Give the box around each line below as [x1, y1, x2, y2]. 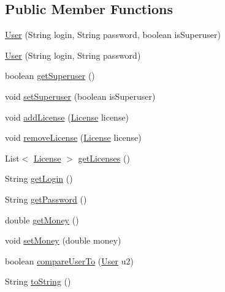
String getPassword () [5, 192, 87, 205]
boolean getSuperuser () [5, 69, 95, 82]
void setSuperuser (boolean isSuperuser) [5, 89, 156, 102]
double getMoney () [5, 213, 79, 226]
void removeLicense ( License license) [5, 131, 142, 144]
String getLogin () [5, 172, 73, 185]
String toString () [5, 275, 71, 288]
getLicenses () [78, 151, 130, 164]
